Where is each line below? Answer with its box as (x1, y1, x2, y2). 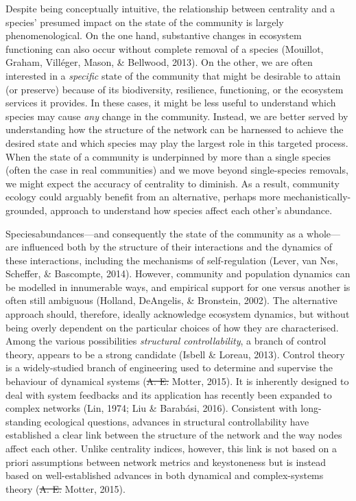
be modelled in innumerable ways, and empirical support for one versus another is (5, 279, 351, 294)
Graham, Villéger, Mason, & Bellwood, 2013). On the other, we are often (5, 55, 313, 69)
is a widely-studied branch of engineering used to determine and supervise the (5, 360, 333, 375)
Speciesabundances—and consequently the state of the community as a (5, 226, 304, 240)
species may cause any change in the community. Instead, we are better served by (5, 108, 348, 123)
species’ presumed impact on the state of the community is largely (5, 14, 284, 29)
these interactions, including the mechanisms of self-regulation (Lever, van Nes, (5, 253, 338, 267)
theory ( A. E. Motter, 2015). (5, 481, 126, 496)
